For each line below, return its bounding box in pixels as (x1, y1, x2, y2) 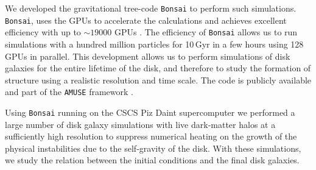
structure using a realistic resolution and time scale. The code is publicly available (5, 73, 312, 86)
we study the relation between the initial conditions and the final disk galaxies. (5, 154, 300, 166)
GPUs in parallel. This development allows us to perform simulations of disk (5, 49, 290, 62)
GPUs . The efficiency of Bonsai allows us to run (114, 26, 298, 38)
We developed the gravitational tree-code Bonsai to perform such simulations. (5, 2, 297, 14)
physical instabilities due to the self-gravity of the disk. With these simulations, (5, 141, 301, 154)
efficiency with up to (5, 26, 81, 38)
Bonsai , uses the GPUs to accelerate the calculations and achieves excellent (5, 13, 287, 26)
